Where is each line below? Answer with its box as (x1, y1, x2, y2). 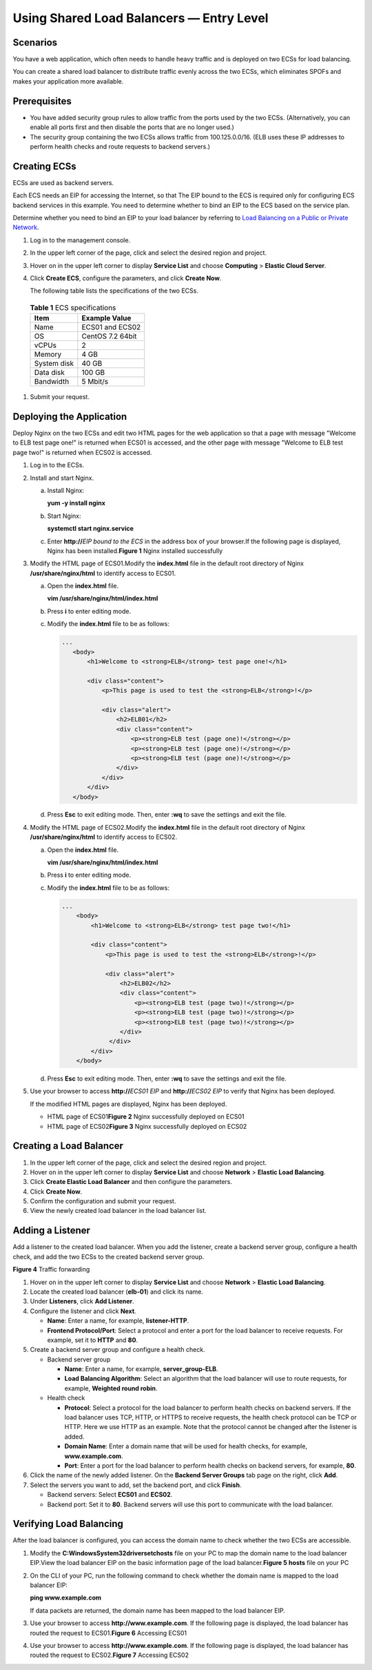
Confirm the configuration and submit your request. (30, 1197, 176, 1205)
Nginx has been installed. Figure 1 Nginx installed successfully (47, 546, 223, 555)
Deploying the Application (12, 411, 127, 423)
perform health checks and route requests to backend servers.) (30, 142, 210, 151)
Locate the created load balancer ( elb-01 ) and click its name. (30, 1288, 203, 1296)
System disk (34, 359, 74, 369)
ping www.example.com (30, 1593, 102, 1602)
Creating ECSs (12, 160, 76, 172)
